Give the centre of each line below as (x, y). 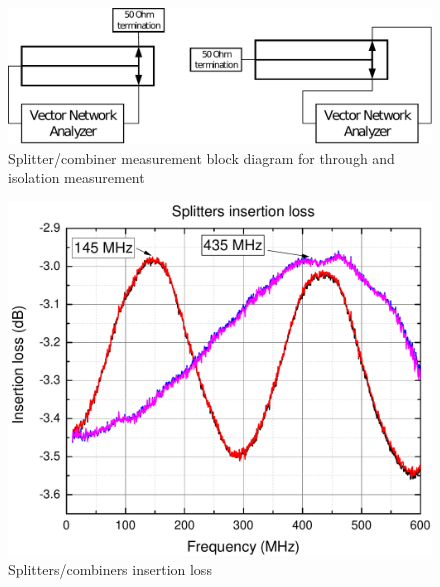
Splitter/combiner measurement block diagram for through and (201, 157)
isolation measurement (76, 177)
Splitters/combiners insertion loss (110, 569)
